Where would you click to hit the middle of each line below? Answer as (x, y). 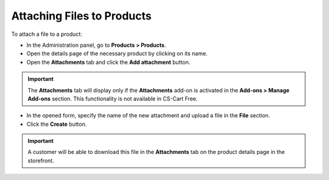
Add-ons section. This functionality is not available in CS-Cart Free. (113, 99)
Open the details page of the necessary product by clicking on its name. (117, 54)
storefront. (41, 161)
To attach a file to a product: (47, 34)
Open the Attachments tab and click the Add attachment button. (108, 62)
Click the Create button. (57, 124)
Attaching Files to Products (81, 16)
